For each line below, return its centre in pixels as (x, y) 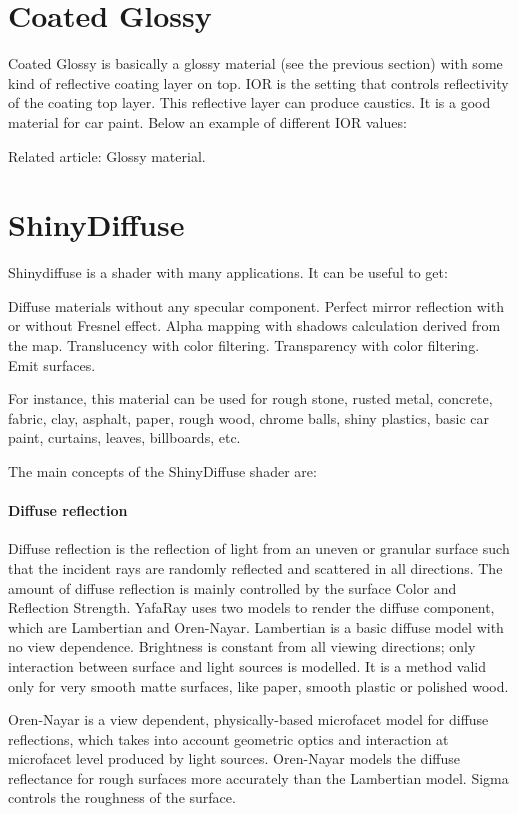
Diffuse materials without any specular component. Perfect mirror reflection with (256, 305)
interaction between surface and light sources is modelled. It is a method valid (247, 665)
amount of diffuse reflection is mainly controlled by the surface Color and (232, 587)
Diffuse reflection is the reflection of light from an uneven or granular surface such (259, 548)
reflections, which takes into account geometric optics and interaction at (228, 738)
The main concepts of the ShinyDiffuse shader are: (162, 470)
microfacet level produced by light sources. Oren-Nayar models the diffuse (234, 758)
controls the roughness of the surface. (122, 797)
